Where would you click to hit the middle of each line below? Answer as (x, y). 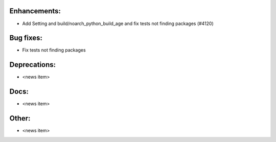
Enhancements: (35, 11)
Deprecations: (33, 65)
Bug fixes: (26, 38)
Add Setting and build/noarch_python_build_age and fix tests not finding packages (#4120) (118, 23)
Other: (20, 118)
